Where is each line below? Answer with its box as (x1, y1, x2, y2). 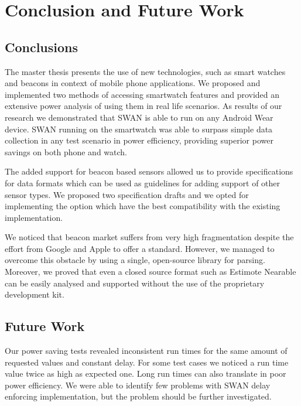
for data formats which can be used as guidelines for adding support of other (5, 176, 281, 189)
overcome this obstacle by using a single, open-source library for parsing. (5, 254, 265, 266)
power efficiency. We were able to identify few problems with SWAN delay (5, 378, 271, 391)
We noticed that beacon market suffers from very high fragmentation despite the (5, 231, 294, 243)
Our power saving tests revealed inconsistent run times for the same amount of (5, 344, 288, 357)
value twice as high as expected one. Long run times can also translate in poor (5, 367, 286, 380)
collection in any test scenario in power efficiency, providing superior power (5, 134, 273, 146)
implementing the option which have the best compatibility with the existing (5, 200, 281, 212)
